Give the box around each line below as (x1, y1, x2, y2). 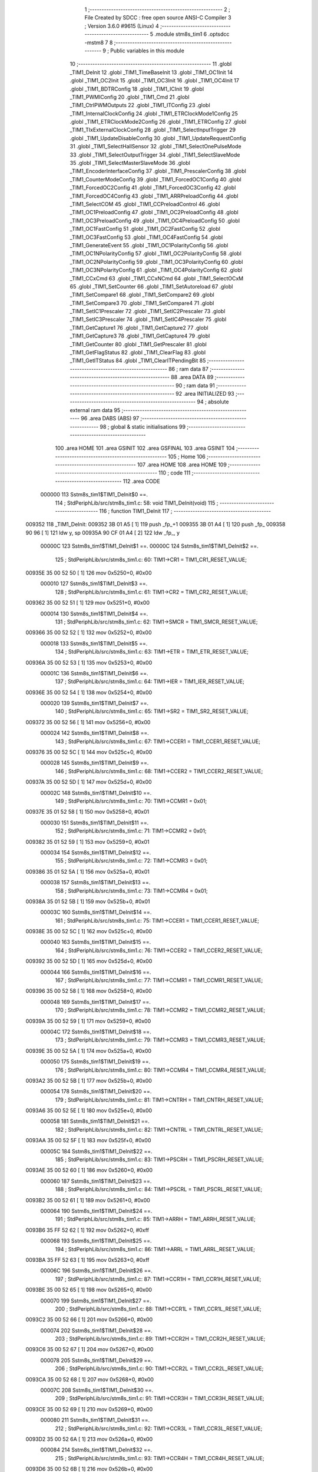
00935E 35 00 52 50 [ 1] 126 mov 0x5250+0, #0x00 (25, 569, 152, 576)
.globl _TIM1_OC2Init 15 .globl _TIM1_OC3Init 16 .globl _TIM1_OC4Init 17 (69, 77, 240, 84)
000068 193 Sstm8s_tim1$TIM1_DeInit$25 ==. (40, 1237, 153, 1245)
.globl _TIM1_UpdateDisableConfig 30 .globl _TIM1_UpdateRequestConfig (69, 134, 247, 141)
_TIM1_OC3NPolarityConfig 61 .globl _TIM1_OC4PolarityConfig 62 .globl (69, 267, 243, 274)
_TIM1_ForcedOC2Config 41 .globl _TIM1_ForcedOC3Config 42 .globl (69, 184, 236, 191)
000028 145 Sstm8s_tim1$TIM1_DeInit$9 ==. (40, 760, 149, 767)
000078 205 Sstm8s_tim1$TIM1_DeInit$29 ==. (40, 1357, 153, 1364)
